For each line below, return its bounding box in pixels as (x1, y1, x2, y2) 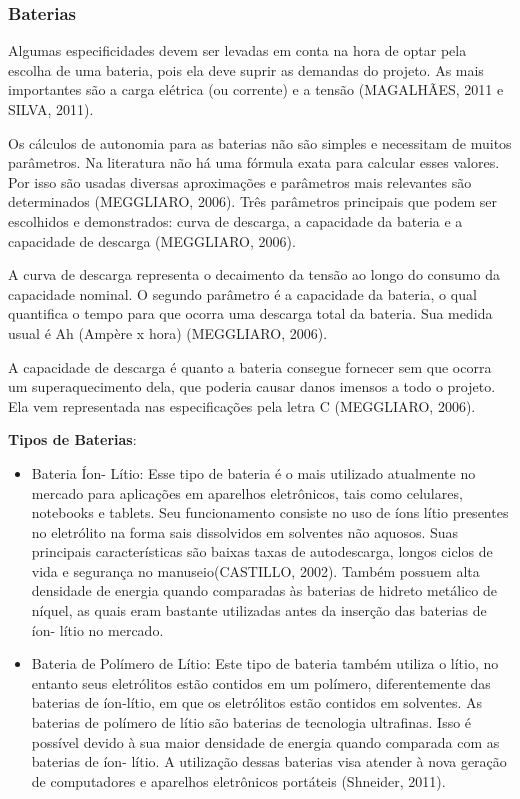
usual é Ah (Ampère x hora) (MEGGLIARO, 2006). (8, 322, 328, 343)
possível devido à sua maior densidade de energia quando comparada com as (31, 731, 500, 752)
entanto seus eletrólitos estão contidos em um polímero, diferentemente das (31, 672, 491, 693)
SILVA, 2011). (8, 99, 94, 119)
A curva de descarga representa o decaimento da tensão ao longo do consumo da (8, 264, 500, 285)
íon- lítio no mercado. (31, 619, 164, 640)
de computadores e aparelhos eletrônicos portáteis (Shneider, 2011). (31, 770, 446, 791)
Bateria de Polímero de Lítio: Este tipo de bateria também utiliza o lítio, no (31, 653, 499, 674)
